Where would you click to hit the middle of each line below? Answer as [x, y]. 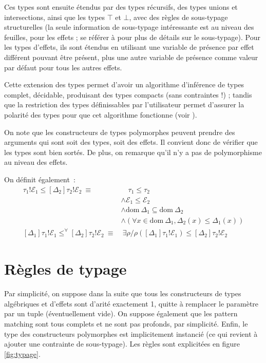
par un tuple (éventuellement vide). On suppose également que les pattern [121, 313]
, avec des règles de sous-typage [178, 17]
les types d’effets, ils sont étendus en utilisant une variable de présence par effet [129, 47]
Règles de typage [65, 269]
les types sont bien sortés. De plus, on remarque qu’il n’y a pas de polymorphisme [133, 152]
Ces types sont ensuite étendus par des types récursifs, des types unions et [121, 7]
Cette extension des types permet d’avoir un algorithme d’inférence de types [124, 84]
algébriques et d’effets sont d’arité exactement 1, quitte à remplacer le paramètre [131, 303]
